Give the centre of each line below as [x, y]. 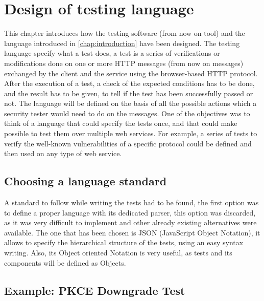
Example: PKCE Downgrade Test [95, 290]
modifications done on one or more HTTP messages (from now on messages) [124, 63]
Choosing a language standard [86, 181]
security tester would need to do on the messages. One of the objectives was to [127, 113]
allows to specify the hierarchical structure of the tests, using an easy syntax [124, 242]
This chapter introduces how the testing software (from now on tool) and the [125, 33]
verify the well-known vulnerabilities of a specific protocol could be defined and [128, 143]
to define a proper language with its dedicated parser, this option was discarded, [130, 212]
